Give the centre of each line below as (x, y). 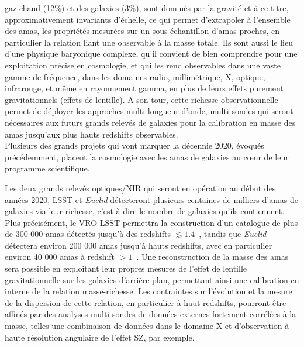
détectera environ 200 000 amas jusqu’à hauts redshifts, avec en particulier (139, 245)
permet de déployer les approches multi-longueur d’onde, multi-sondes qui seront (149, 111)
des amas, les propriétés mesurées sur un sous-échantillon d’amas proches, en (142, 31)
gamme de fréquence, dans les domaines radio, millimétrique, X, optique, (135, 76)
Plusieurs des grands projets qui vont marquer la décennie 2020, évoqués (134, 145)
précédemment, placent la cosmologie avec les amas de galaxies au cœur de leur (147, 157)
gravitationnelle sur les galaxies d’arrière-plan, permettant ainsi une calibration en (152, 279)
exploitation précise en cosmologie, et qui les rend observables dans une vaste (143, 65)
